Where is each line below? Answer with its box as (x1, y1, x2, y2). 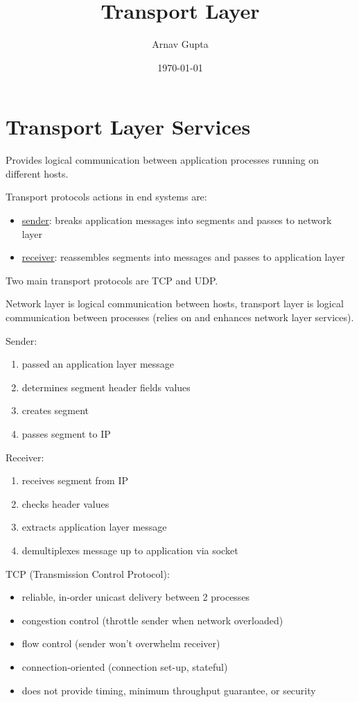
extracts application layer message (21, 520, 167, 534)
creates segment (21, 403, 89, 418)
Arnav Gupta (152, 37, 209, 51)
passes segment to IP (21, 426, 111, 440)
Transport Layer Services (6, 112, 251, 141)
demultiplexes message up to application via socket (21, 542, 238, 557)
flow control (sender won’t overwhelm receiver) (21, 636, 220, 651)
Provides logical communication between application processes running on (6, 153, 319, 167)
